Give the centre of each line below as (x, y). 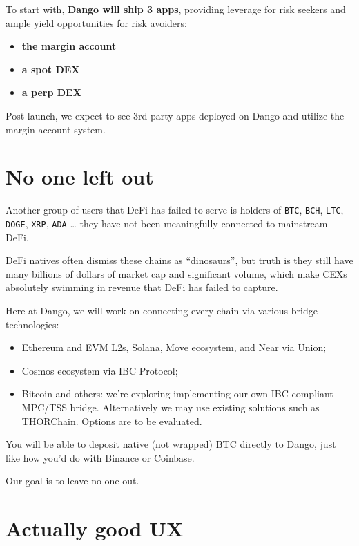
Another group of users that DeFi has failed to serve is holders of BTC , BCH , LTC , (175, 210)
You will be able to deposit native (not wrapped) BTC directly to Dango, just (171, 444)
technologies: (32, 324)
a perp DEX (51, 92)
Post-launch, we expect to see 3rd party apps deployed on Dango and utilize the (175, 115)
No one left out (80, 177)
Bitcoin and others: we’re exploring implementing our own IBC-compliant (177, 394)
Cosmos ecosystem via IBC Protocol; (100, 370)
